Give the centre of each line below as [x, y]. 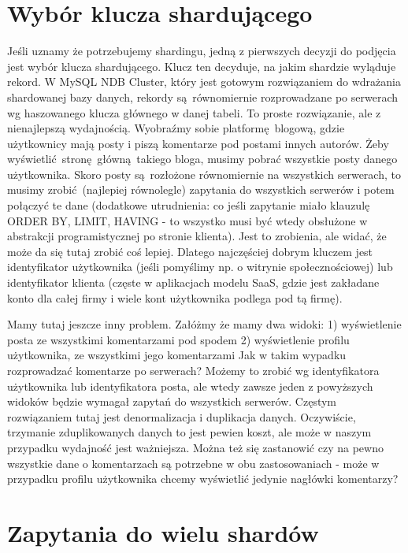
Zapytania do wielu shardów [163, 532]
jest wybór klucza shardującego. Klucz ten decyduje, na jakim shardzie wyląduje [202, 66]
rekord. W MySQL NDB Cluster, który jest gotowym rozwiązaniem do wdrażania [204, 82]
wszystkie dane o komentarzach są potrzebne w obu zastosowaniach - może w [193, 463]
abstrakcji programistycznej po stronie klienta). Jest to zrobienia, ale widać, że [197, 236]
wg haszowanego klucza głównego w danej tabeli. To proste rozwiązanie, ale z [194, 112]
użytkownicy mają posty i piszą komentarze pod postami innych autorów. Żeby [198, 143]
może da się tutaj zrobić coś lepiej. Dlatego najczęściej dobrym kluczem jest [190, 251]
